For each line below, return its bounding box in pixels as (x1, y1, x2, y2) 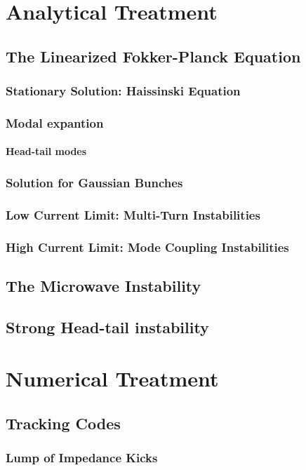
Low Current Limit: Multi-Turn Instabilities (6, 206, 260, 223)
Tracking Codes (6, 412, 121, 434)
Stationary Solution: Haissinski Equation (6, 82, 241, 100)
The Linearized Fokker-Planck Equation (6, 45, 301, 67)
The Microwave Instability (6, 274, 201, 296)
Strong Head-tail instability (6, 316, 209, 337)
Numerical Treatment (6, 364, 219, 393)
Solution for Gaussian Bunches (6, 173, 183, 191)
